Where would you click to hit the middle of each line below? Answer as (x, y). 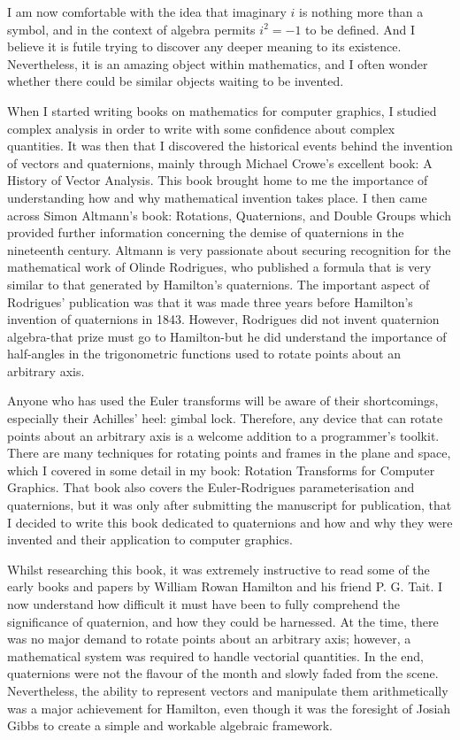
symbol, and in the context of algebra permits (131, 29)
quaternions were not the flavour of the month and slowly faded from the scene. (223, 673)
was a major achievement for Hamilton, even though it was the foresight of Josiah (229, 708)
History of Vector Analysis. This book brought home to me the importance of (218, 180)
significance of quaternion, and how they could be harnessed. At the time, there (223, 621)
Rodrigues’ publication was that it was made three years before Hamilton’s (210, 301)
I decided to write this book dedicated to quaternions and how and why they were (230, 522)
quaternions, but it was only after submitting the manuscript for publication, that (230, 505)
